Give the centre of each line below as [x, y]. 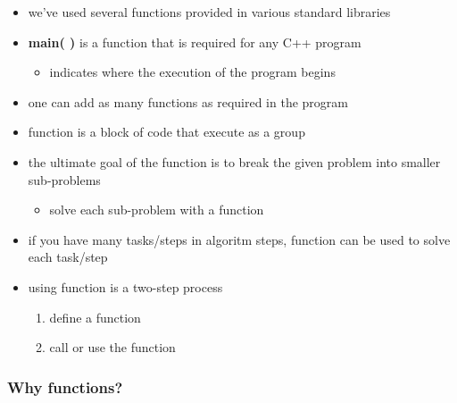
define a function [95, 317]
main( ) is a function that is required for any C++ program [195, 42]
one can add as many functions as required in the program [188, 101]
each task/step [68, 257]
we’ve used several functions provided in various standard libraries [209, 12]
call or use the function [112, 347]
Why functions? [65, 386]
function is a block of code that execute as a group [166, 132]
